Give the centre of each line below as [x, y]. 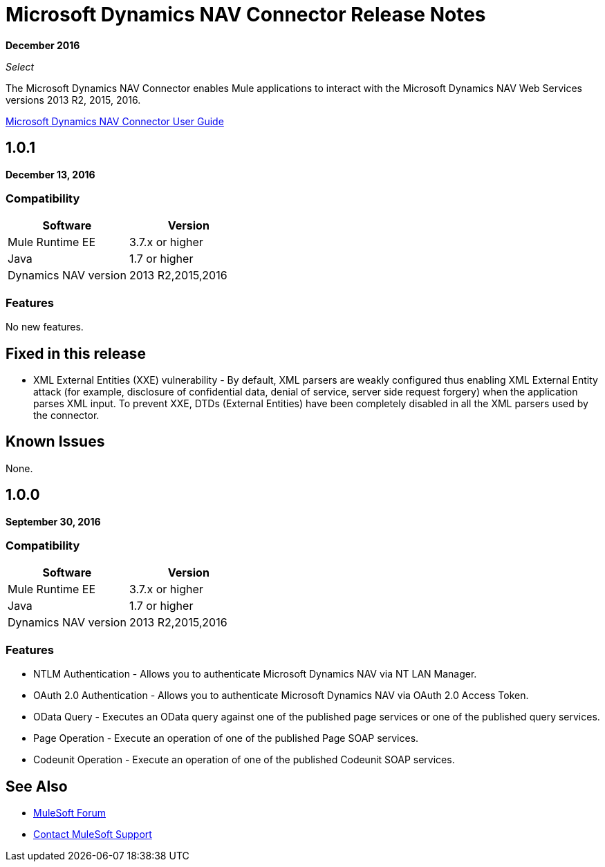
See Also [37, 786]
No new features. [45, 327]
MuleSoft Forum [69, 812]
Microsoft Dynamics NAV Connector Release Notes [246, 15]
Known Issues [55, 442]
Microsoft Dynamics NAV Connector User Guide [115, 121]
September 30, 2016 [53, 521]
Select [20, 66]
